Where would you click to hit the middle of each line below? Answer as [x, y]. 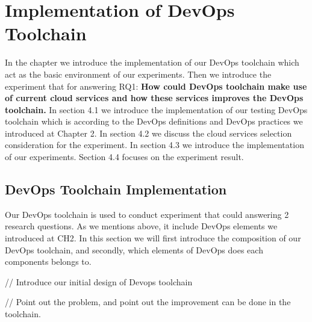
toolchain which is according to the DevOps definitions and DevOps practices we [154, 121]
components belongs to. [48, 262]
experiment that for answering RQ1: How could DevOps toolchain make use [156, 86]
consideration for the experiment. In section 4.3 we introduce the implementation [154, 145]
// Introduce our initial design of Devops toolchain [99, 281]
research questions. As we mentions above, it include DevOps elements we [141, 226]
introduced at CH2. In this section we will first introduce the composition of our [153, 238]
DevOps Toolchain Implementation [116, 189]
